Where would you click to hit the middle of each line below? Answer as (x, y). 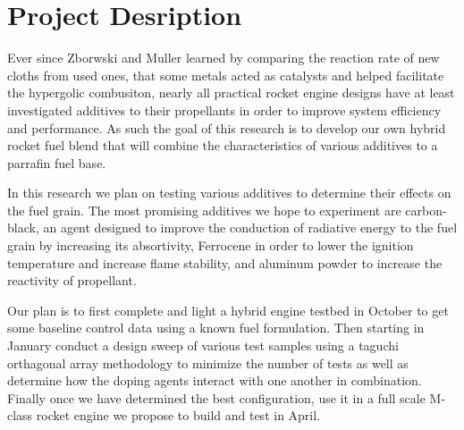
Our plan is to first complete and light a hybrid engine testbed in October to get (228, 310)
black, (23, 228)
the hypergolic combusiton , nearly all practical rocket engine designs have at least (231, 93)
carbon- (426, 210)
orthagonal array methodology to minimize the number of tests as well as (208, 363)
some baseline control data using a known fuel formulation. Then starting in (216, 328)
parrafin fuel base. (57, 162)
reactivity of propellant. (72, 280)
